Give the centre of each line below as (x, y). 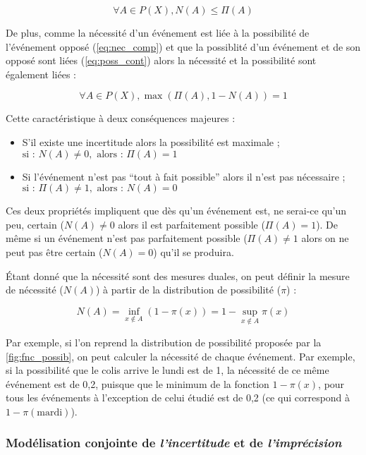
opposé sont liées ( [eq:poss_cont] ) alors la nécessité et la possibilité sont (161, 60)
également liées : (41, 74)
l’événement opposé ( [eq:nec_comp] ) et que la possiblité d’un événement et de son (183, 46)
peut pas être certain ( (54, 251)
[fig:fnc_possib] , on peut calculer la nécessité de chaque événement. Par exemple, (181, 356)
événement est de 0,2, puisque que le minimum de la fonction (138, 383)
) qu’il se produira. (194, 251)
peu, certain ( (35, 224)
